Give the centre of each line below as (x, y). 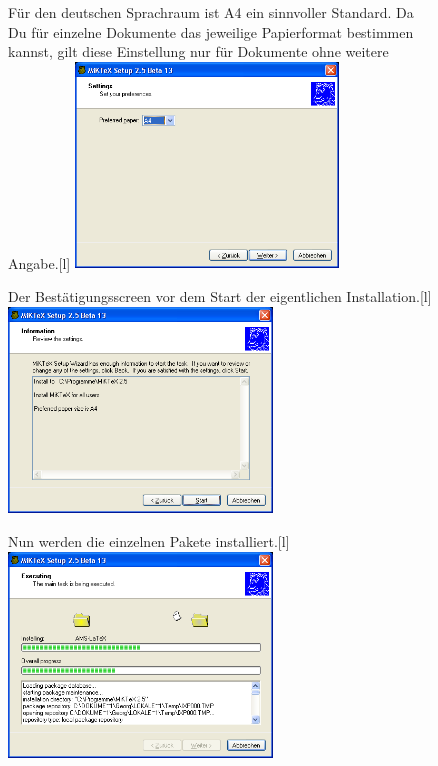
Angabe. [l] (39, 262)
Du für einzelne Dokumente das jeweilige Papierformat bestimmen (211, 31)
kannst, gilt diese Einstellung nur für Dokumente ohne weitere (198, 51)
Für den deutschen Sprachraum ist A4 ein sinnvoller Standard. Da (211, 12)
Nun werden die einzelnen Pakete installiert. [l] (149, 540)
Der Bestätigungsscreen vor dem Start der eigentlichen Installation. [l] (220, 296)
